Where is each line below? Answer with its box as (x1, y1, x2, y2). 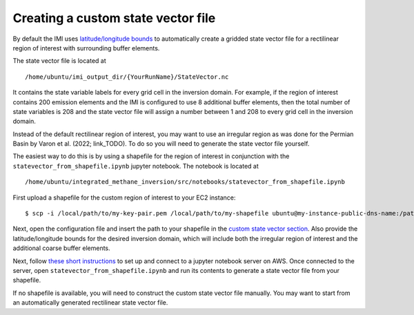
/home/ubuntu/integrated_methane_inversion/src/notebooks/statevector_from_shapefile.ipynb (25, 178, 345, 186)
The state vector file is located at (12, 57, 106, 65)
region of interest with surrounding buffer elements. (12, 44, 160, 52)
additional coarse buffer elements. (12, 244, 110, 252)
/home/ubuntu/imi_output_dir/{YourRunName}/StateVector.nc (25, 73, 229, 81)
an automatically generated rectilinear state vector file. (12, 298, 168, 307)
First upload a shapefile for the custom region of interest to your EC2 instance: (12, 193, 236, 202)
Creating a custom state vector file (12, 10, 216, 26)
